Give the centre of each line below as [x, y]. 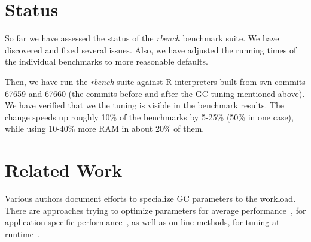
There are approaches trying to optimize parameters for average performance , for [155, 210]
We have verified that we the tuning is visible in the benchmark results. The [145, 105]
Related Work [64, 170]
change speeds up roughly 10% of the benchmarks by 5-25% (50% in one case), [149, 117]
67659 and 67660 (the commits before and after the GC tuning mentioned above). [155, 93]
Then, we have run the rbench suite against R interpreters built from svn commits [155, 81]
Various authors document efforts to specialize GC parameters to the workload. [150, 198]
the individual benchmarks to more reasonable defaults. [106, 61]
